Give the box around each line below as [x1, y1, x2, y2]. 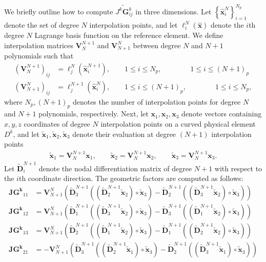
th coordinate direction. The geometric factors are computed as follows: [18, 173, 243, 184]
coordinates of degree [24, 118, 90, 129]
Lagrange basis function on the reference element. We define [34, 30, 223, 41]
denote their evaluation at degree [72, 128, 176, 139]
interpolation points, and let [89, 19, 178, 30]
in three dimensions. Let [135, 6, 212, 16]
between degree [133, 39, 181, 50]
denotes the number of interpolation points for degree [72, 96, 241, 107]
